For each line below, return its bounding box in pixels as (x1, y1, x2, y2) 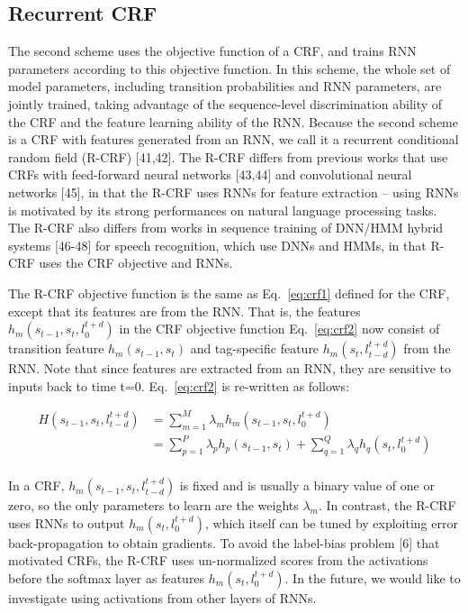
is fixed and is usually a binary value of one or (179, 476, 435, 495)
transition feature (8, 339, 104, 358)
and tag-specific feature (190, 339, 319, 358)
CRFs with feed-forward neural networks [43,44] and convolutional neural (8, 165, 412, 184)
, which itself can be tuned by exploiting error (204, 513, 458, 532)
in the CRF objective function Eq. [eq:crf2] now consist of (119, 319, 440, 338)
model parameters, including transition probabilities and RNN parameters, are (8, 77, 442, 96)
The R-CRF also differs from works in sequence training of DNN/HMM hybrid (8, 218, 444, 237)
